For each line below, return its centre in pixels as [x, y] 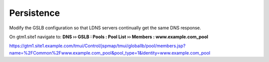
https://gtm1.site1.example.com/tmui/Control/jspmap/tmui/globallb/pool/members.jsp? [97, 46]
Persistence [35, 13]
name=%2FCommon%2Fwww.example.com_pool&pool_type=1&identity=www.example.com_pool [110, 53]
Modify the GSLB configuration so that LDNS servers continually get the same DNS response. [105, 28]
